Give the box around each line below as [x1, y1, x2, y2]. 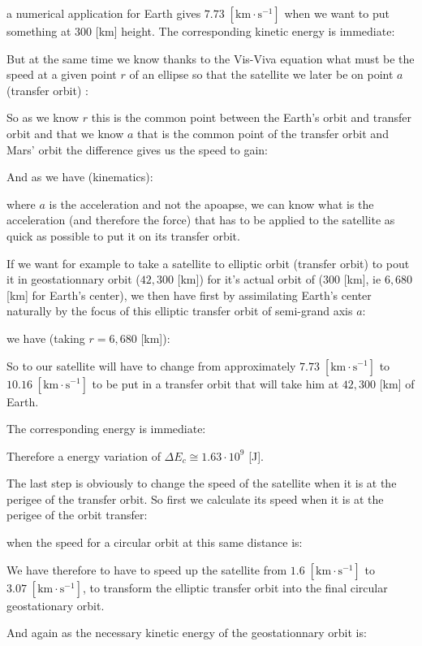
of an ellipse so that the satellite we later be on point [129, 66, 394, 83]
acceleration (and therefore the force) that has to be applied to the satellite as [6, 211, 395, 228]
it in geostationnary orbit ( [6, 271, 140, 288]
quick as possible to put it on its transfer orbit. [6, 227, 240, 244]
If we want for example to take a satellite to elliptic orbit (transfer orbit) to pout [6, 254, 410, 271]
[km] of [379, 375, 415, 392]
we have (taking [6, 329, 85, 346]
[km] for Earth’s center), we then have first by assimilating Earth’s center [6, 286, 372, 303]
